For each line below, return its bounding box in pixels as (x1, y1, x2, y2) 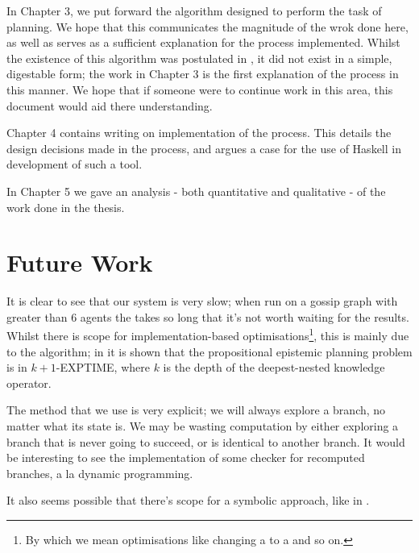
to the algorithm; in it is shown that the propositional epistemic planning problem (6, 343, 413, 360)
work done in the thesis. (6, 198, 125, 215)
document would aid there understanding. (6, 97, 213, 114)
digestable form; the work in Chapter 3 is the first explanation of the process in (6, 65, 399, 82)
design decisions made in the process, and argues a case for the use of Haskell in (6, 139, 401, 156)
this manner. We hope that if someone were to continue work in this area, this (6, 81, 393, 98)
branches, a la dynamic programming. (6, 464, 193, 481)
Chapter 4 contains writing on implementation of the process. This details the (6, 124, 392, 141)
